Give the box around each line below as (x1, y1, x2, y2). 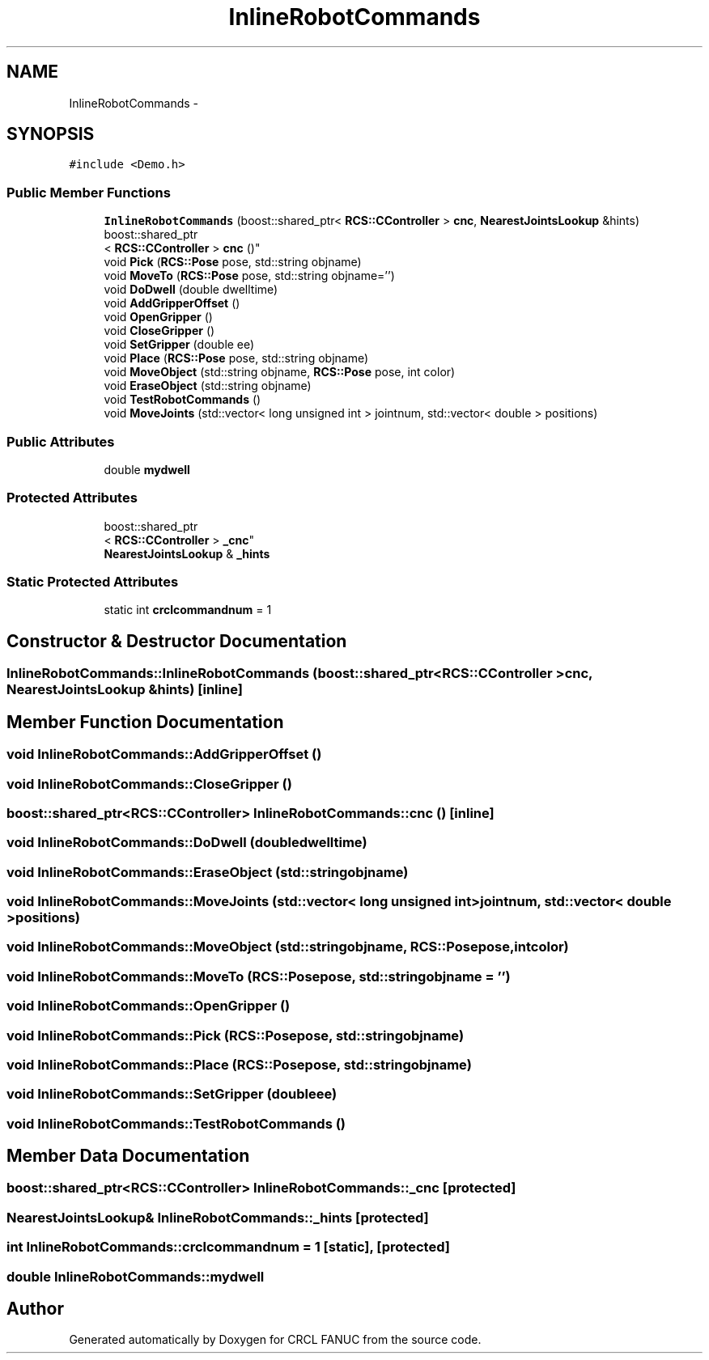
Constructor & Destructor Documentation (6, 630, 347, 651)
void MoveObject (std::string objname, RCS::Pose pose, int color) (104, 365, 456, 379)
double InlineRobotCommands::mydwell (6, 1268, 265, 1285)
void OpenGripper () (104, 310, 213, 324)
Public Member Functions (6, 184, 171, 201)
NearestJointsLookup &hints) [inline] (6, 681, 243, 698)
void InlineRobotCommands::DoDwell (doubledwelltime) (6, 834, 367, 851)
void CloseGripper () (104, 324, 215, 338)
